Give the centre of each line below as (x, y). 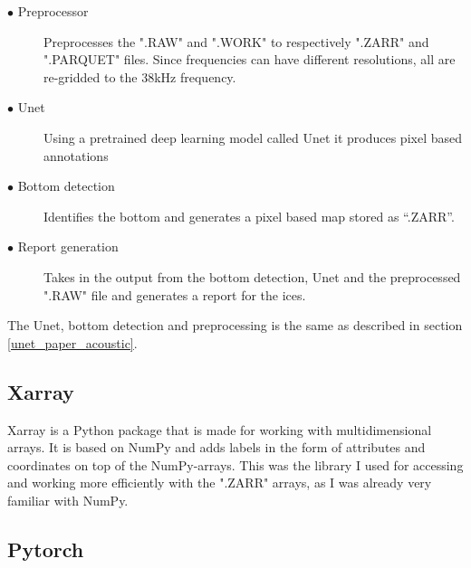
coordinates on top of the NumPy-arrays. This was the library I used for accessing (235, 464)
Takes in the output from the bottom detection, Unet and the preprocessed (252, 276)
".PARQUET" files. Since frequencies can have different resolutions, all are (250, 59)
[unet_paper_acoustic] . (72, 342)
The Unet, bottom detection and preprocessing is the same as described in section (235, 325)
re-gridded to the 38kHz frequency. (140, 76)
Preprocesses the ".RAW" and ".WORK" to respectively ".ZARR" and (236, 41)
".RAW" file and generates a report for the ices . (175, 294)
